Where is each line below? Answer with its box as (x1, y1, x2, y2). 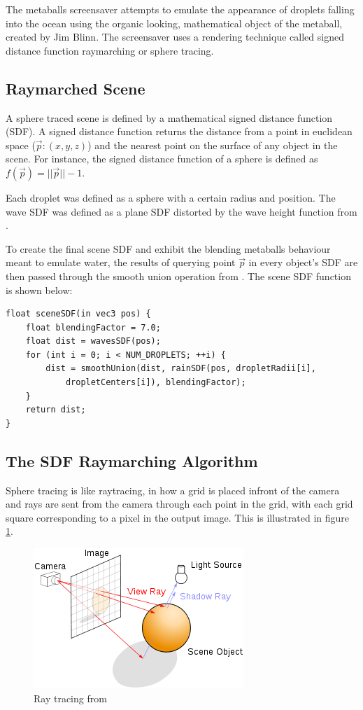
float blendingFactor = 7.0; (25, 322, 161, 333)
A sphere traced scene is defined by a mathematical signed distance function (6, 110, 333, 125)
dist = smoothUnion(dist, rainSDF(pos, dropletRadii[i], (45, 363, 316, 374)
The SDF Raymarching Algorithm (6, 450, 258, 471)
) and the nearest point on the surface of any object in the (87, 137, 338, 152)
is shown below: (6, 282, 73, 297)
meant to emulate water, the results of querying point (6, 255, 236, 270)
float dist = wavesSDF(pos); (25, 336, 161, 347)
